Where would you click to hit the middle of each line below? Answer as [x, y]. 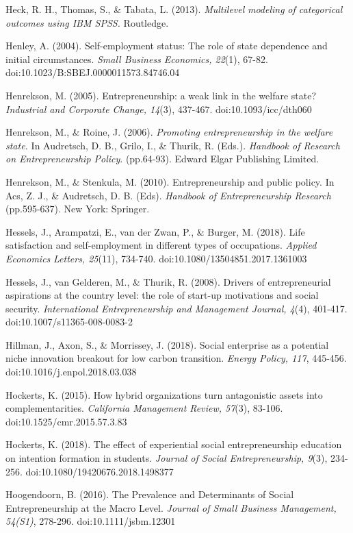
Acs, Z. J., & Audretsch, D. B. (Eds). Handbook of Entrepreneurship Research [168, 195]
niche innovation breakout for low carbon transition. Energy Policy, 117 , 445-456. [176, 358]
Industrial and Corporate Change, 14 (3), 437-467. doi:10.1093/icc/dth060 [159, 109]
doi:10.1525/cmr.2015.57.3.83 [66, 421]
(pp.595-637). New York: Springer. [78, 209]
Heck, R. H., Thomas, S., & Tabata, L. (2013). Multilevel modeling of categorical [174, 9]
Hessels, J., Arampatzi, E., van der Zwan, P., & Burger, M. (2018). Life [155, 231]
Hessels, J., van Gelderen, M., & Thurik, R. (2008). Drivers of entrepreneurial [168, 281]
